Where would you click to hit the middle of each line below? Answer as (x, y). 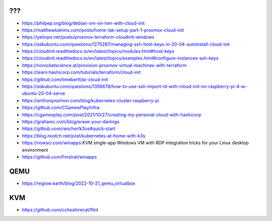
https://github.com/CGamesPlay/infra (61, 108)
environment (35, 150)
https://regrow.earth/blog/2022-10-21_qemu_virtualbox (79, 183)
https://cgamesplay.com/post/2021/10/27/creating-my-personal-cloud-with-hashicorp (112, 115)
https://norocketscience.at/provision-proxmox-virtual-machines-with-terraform (104, 65)
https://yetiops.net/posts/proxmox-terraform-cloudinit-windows (88, 37)
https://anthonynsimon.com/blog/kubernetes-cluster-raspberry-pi (90, 100)
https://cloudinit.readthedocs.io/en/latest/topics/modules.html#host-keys (98, 51)
